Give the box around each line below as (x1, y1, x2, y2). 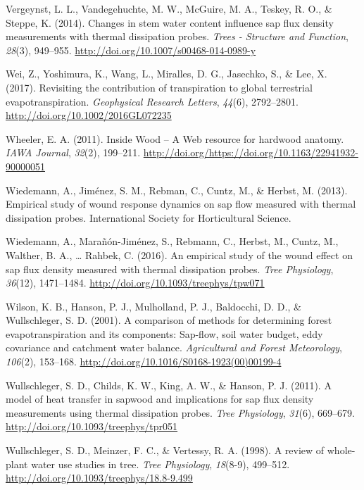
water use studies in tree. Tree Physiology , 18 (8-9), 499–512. (31, 456, 290, 471)
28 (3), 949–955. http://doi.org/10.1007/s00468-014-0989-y (6, 42, 256, 57)
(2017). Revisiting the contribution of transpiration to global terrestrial (6, 80, 313, 94)
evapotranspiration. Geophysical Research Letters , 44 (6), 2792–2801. (6, 94, 299, 108)
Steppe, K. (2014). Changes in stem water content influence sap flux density (6, 15, 334, 30)
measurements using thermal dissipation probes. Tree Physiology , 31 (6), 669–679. (6, 405, 355, 420)
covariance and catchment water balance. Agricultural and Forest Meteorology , (6, 340, 343, 355)
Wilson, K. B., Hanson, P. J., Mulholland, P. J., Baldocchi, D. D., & (6, 299, 301, 313)
